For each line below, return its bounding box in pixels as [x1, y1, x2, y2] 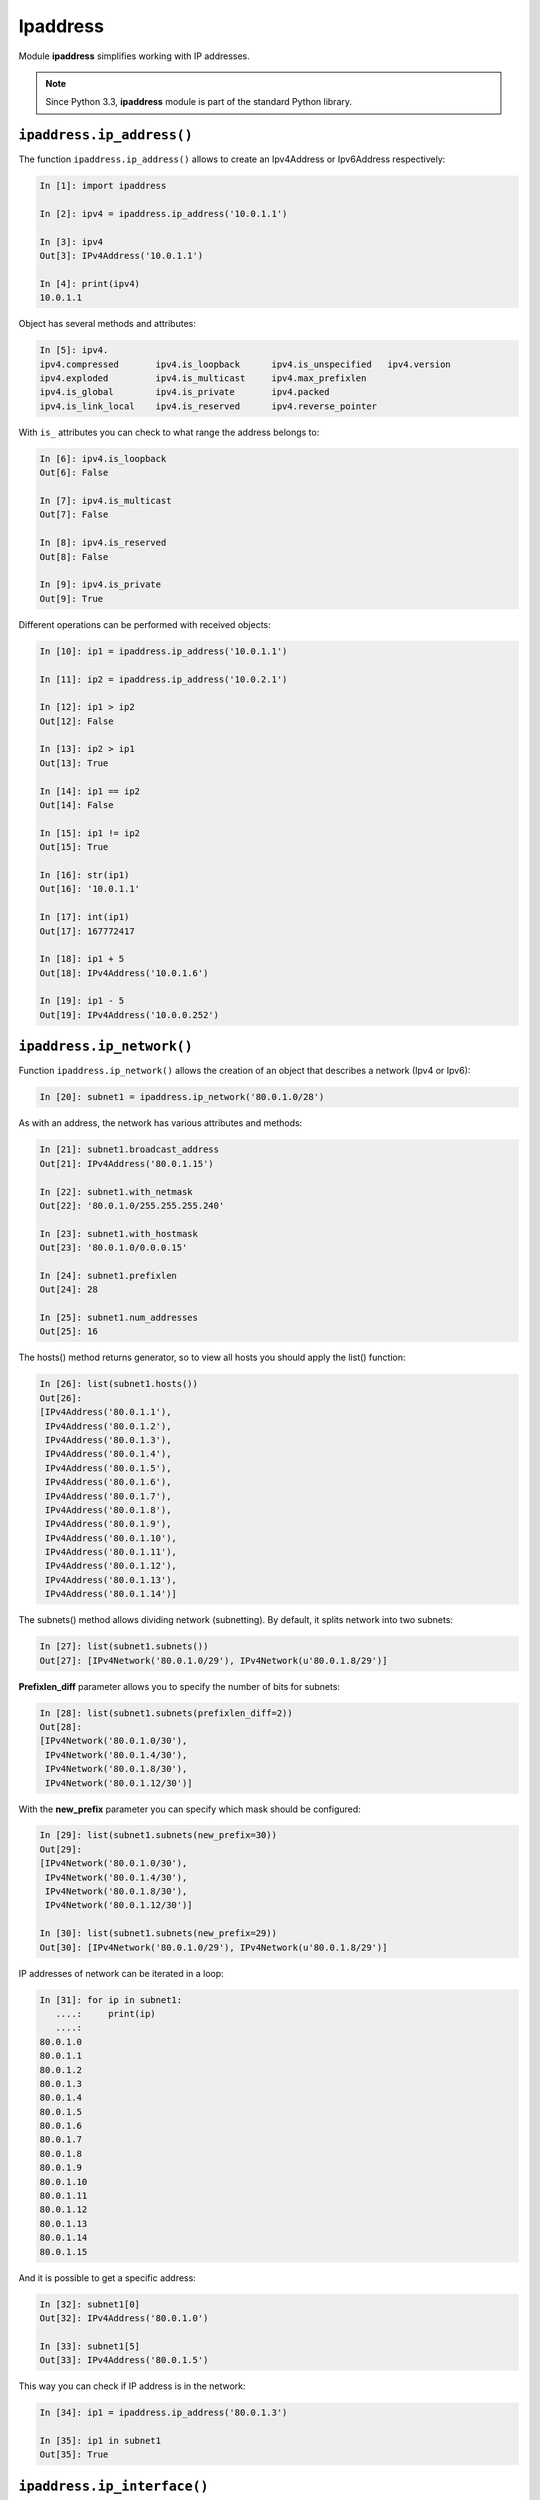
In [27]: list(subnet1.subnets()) [39, 1641, 209, 1652]
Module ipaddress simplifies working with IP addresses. [18, 50, 250, 62]
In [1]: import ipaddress [39, 180, 167, 192]
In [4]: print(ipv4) [39, 278, 140, 289]
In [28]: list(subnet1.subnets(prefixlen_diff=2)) [39, 1707, 294, 1719]
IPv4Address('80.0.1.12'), [45, 1560, 177, 1572]
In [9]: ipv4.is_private [39, 579, 162, 590]
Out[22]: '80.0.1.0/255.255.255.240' [39, 1200, 225, 1211]
